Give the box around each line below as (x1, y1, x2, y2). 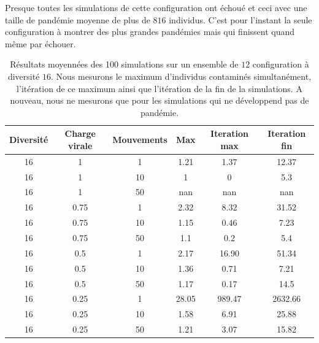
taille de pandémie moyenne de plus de (5, 13, 150, 26)
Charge (64, 127, 96, 140)
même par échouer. (5, 37, 76, 50)
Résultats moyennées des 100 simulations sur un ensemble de (10, 58, 239, 71)
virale (68, 139, 93, 152)
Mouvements (112, 133, 167, 146)
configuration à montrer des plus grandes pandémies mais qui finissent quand (5, 25, 295, 38)
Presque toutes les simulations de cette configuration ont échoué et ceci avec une (5, 1, 307, 13)
